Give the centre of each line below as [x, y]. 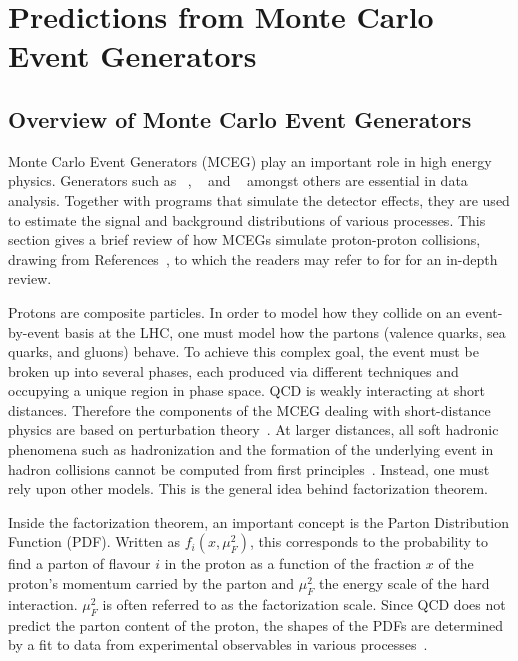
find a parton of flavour [79, 563]
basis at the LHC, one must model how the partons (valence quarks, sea [285, 331]
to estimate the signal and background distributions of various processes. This [247, 219]
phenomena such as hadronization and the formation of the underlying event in [251, 449]
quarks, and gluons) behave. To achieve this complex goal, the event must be [243, 351]
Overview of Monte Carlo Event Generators [240, 118]
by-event [34, 331]
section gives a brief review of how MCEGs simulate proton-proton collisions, [244, 239]
